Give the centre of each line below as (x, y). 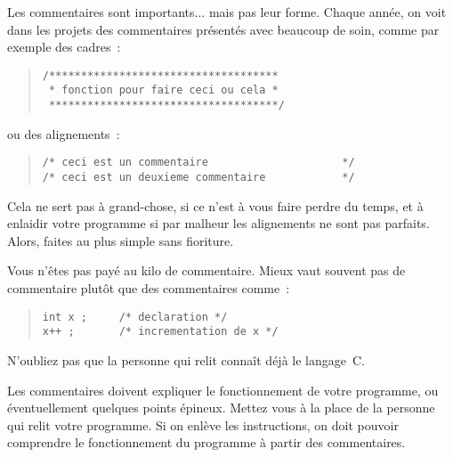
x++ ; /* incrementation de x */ (160, 332)
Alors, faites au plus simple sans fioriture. (121, 240)
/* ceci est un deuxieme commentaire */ (198, 177)
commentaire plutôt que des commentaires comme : (149, 288)
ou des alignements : (64, 133)
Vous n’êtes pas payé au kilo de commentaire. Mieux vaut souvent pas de (206, 270)
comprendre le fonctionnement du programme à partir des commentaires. (206, 442)
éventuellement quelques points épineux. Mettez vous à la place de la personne (221, 408)
